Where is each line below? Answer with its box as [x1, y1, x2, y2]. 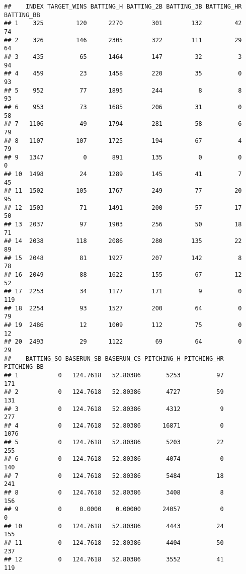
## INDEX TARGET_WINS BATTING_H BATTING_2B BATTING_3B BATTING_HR [4, 3, 242, 10]
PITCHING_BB [4, 363, 44, 371]
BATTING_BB [4, 11, 40, 19]
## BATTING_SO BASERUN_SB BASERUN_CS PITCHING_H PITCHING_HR [4, 355, 224, 362]
